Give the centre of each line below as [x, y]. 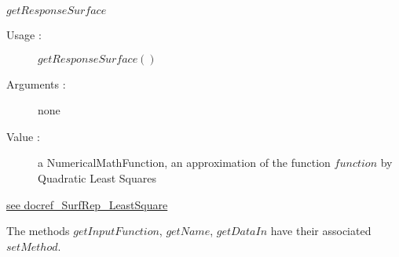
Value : [23, 136]
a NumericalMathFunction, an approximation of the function [184, 163]
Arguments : [36, 83]
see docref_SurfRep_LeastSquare [87, 204]
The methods [38, 231]
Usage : [24, 34]
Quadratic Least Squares [97, 177]
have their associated [321, 231]
